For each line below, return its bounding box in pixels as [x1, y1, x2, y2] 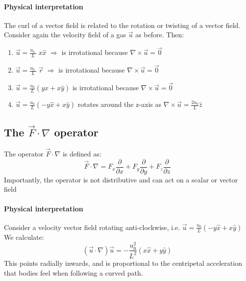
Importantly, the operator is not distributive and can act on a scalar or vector [4, 174, 238, 184]
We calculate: [4, 231, 44, 242]
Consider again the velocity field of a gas [4, 29, 126, 40]
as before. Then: [135, 29, 184, 40]
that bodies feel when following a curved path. [4, 267, 143, 278]
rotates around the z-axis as [77, 99, 162, 109]
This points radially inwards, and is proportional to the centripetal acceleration [4, 257, 242, 268]
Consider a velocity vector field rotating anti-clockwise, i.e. [4, 222, 180, 232]
